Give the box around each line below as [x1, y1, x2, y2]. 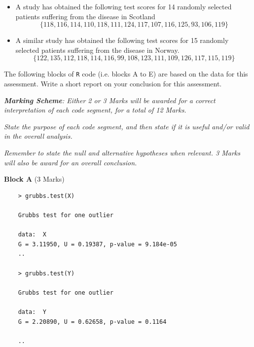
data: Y [18, 308, 46, 315]
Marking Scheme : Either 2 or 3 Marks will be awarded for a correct [4, 95, 216, 105]
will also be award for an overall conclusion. [4, 157, 137, 167]
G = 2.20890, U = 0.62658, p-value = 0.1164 [18, 318, 167, 325]
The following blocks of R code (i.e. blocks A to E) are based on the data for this [4, 69, 248, 79]
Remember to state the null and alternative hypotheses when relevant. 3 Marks [4, 148, 240, 157]
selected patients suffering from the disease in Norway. [15, 44, 180, 55]
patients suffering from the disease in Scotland [15, 11, 155, 21]
